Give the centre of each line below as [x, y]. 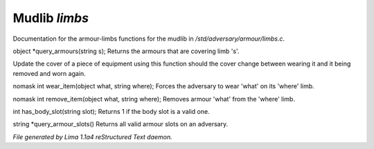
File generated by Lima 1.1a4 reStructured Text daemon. [92, 137]
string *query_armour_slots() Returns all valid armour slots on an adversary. [121, 124]
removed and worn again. [49, 73]
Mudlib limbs [51, 18]
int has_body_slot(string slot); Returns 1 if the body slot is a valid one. [112, 111]
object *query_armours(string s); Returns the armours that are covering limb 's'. [126, 51]
